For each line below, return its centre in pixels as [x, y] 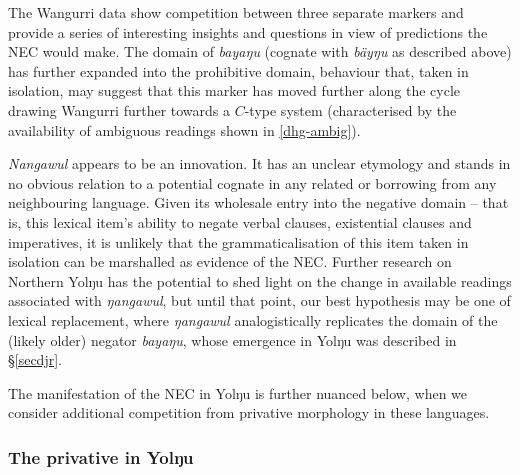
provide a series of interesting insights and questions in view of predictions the [248, 31]
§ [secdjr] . [35, 359]
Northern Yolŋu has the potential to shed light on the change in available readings [260, 280]
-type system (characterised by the [350, 109]
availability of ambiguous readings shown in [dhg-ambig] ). [184, 129]
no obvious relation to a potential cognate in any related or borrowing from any [252, 182]
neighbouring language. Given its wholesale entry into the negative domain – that [258, 202]
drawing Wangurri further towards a [119, 109]
